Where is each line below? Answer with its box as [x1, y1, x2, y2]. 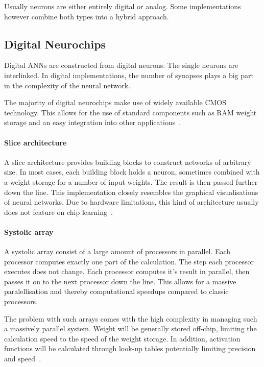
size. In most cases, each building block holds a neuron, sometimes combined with [4, 166, 260, 177]
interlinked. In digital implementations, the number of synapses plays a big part [4, 69, 254, 80]
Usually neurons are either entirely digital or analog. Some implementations [4, 1, 241, 11]
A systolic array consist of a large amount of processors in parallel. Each [4, 246, 231, 257]
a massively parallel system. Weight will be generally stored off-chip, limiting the [4, 323, 257, 334]
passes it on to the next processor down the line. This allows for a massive [4, 276, 236, 286]
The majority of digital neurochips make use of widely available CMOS [4, 97, 227, 108]
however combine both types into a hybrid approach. [4, 11, 169, 21]
